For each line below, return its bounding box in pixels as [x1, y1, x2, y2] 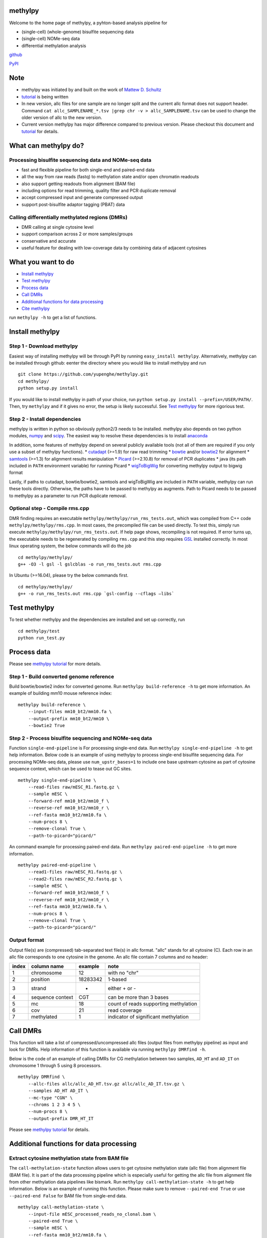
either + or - [108, 985, 136, 992]
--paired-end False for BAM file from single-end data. [9, 1192, 127, 1198]
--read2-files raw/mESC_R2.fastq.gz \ [28, 876, 123, 881]
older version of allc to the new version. [21, 114, 102, 120]
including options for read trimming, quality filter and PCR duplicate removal [21, 188, 177, 194]
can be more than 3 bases [108, 994, 169, 1001]
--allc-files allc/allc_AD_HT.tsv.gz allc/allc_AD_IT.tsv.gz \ [28, 1081, 185, 1086]
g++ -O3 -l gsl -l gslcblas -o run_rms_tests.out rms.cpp [18, 562, 162, 567]
